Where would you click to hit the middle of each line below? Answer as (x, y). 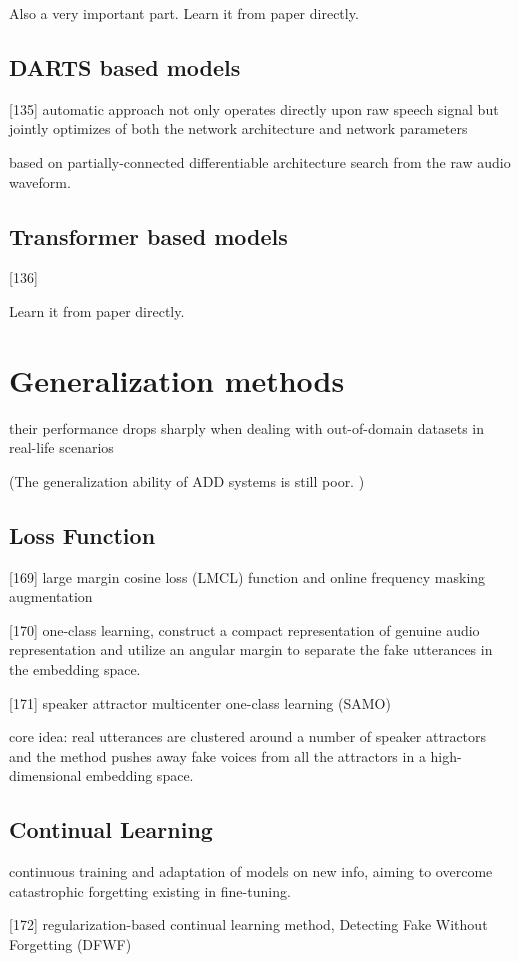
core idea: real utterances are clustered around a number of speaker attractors (248, 736)
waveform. (40, 181)
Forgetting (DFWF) (70, 944)
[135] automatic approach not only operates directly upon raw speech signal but (254, 108)
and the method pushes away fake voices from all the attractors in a (217, 755)
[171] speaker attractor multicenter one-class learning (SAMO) (200, 702)
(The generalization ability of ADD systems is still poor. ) (187, 480)
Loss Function (82, 534)
